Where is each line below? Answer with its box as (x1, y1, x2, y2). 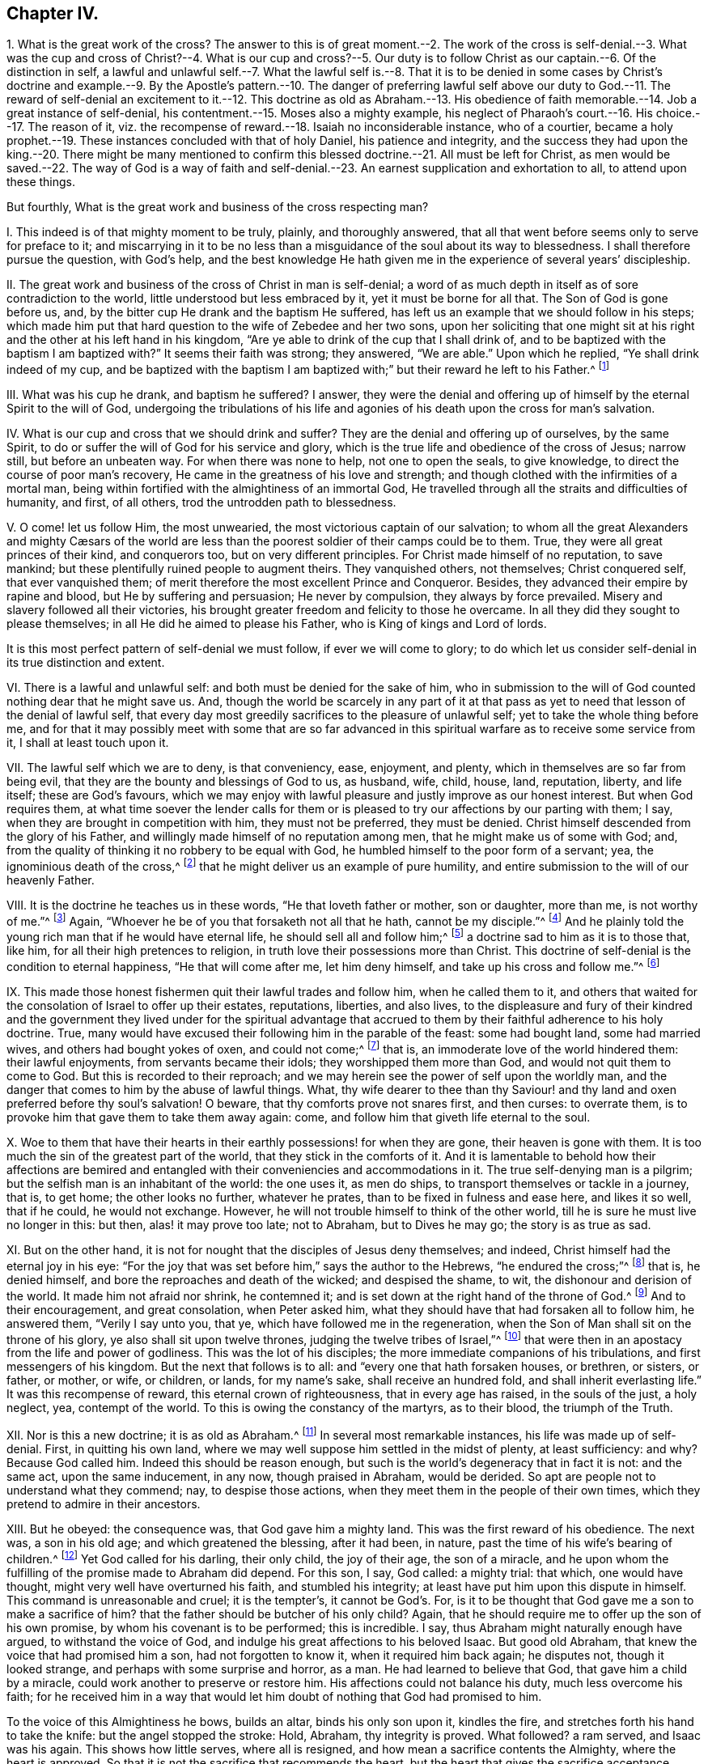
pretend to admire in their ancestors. (6, 1496, 201, 1511)
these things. (6, 175, 76, 189)
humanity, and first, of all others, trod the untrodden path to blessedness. (6, 495, 396, 510)
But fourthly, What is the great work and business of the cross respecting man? (6, 200, 429, 214)
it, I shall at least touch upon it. (6, 736, 169, 750)
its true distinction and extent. (6, 655, 165, 670)
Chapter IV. (6, 3, 100, 23)
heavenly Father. (6, 872, 95, 887)
